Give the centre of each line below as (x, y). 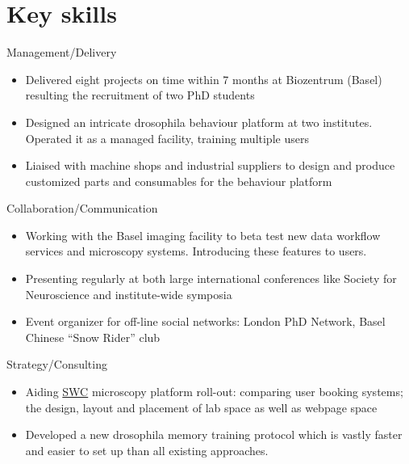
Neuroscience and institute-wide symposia (129, 294)
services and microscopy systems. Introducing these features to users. (196, 251)
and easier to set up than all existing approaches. (147, 450)
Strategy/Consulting (57, 364)
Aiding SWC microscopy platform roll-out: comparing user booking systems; (214, 392)
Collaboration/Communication (82, 208)
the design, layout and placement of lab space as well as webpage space (201, 407)
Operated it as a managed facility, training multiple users (167, 138)
